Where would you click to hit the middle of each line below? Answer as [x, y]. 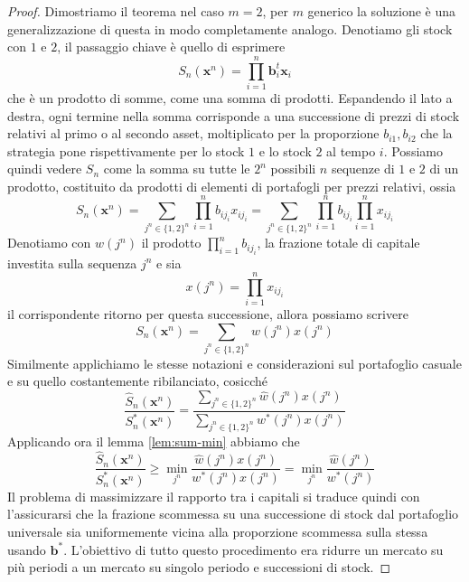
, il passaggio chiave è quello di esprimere [171, 47]
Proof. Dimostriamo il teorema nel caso [116, 11]
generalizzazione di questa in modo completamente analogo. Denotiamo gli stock [230, 28]
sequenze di [363, 169]
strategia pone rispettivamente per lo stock [126, 150]
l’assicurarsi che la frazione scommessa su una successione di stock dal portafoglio [233, 514]
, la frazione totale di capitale [338, 243]
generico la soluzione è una [382, 11]
